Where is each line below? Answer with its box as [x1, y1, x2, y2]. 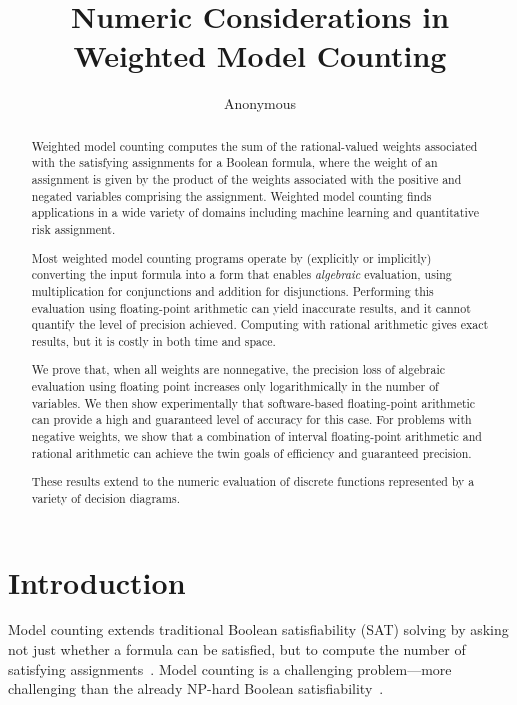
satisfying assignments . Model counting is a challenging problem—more [8, 658, 452, 679]
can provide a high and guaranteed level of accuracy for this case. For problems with [31, 411, 472, 428]
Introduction [8, 561, 186, 602]
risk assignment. [31, 220, 116, 237]
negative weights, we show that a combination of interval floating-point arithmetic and [31, 427, 482, 444]
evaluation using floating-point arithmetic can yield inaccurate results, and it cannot [31, 299, 471, 316]
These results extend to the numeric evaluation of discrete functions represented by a [31, 473, 475, 490]
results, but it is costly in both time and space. [31, 332, 276, 349]
